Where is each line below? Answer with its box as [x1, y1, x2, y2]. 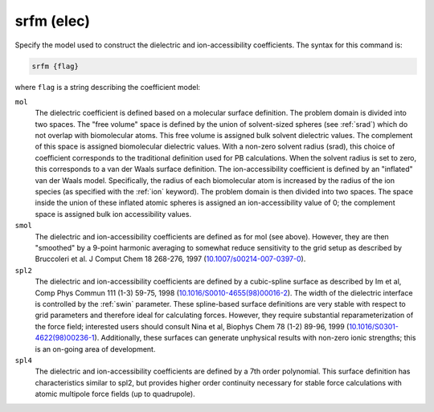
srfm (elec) [14, 12, 90, 30]
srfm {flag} [31, 61, 80, 71]
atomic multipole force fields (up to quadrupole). [35, 390, 196, 399]
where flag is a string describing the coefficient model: [14, 82, 201, 92]
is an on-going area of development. [35, 344, 156, 353]
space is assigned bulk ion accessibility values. [35, 209, 192, 218]
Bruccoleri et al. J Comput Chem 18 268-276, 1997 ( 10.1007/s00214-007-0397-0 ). [35, 254, 306, 264]
